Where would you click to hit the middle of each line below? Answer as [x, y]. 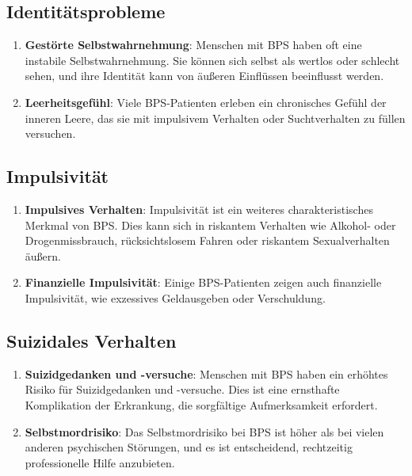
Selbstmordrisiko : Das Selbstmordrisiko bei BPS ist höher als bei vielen [204, 431]
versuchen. [50, 133]
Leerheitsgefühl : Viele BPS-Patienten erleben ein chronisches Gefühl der [206, 102]
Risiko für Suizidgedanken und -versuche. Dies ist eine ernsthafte [182, 389]
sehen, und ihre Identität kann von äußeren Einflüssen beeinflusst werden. [204, 76]
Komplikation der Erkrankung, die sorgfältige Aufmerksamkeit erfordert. [201, 404]
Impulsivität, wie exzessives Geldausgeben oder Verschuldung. [175, 297]
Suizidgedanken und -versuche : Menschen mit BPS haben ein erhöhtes [206, 373]
